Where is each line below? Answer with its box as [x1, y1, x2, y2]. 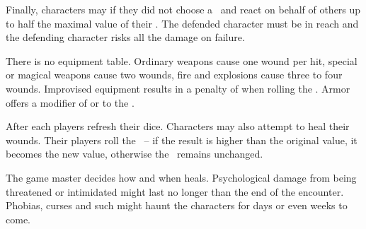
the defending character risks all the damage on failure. [6, 30, 245, 45]
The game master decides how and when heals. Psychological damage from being [6, 170, 357, 184]
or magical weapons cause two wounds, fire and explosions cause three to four [6, 67, 343, 82]
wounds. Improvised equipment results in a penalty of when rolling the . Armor [6, 81, 350, 95]
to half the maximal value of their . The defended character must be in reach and [6, 16, 359, 30]
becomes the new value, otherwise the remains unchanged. [6, 146, 263, 161]
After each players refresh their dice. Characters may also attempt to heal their [6, 119, 350, 134]
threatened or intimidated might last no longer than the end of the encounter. [6, 184, 344, 199]
